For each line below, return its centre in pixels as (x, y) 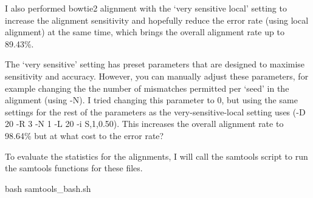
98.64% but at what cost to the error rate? (84, 135)
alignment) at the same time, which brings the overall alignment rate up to (145, 32)
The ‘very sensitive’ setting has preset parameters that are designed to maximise (155, 64)
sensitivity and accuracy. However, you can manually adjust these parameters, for (157, 76)
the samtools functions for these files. (74, 168)
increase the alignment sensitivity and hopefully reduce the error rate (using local (157, 20)
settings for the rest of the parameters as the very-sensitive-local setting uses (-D (155, 111)
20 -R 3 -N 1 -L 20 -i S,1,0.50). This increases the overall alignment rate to (144, 124)
